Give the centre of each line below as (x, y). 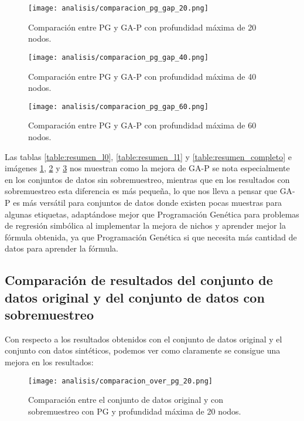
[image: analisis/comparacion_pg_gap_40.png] (118, 57)
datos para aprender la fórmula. (62, 248)
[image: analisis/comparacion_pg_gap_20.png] (118, 8)
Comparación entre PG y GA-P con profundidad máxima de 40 (142, 76)
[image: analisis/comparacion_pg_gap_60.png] (118, 106)
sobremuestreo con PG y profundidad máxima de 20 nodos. (135, 411)
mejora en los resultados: (49, 362)
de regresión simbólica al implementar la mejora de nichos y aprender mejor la (145, 225)
